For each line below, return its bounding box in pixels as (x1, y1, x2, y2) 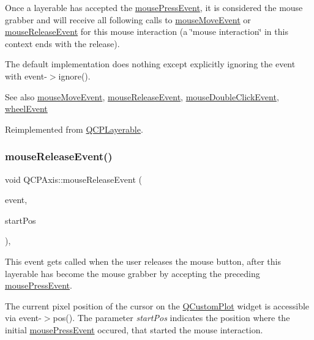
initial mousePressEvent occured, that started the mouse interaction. (5, 323, 263, 336)
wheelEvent (5, 102, 48, 115)
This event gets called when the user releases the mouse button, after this (5, 254, 281, 267)
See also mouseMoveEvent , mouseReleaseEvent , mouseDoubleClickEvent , (5, 90, 279, 103)
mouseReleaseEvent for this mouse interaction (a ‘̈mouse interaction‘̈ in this (5, 25, 288, 38)
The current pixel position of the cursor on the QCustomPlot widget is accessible (5, 299, 310, 312)
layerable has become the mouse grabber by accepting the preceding (5, 267, 260, 279)
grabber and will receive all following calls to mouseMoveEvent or (5, 13, 251, 26)
